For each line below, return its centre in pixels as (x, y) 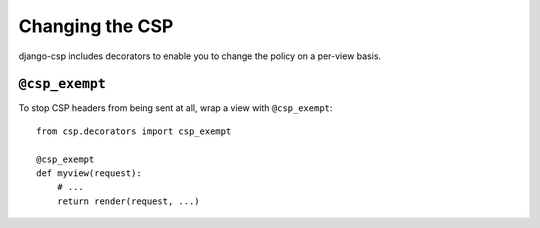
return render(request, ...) (128, 201)
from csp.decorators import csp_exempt (134, 131)
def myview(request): (89, 173)
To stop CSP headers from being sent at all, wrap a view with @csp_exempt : (175, 108)
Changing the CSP (96, 26)
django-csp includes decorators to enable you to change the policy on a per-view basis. (200, 56)
